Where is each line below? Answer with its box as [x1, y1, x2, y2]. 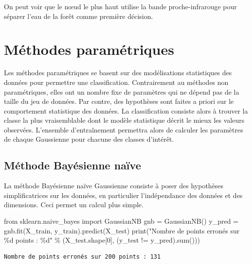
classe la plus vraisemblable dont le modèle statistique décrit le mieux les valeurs [4, 115, 245, 125]
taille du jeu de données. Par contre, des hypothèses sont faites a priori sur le [4, 96, 234, 106]
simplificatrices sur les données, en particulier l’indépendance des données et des [4, 190, 243, 200]
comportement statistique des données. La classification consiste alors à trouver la [4, 105, 248, 115]
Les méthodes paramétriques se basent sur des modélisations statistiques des [4, 67, 232, 78]
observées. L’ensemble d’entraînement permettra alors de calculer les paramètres [4, 124, 243, 134]
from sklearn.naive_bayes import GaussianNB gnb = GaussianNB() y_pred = [4, 216, 238, 226]
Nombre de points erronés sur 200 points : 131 [4, 253, 161, 260]
